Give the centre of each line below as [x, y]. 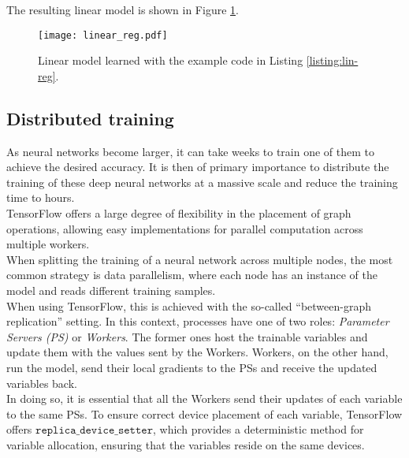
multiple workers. [48, 244]
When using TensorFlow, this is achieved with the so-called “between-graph [189, 305]
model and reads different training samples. [111, 290]
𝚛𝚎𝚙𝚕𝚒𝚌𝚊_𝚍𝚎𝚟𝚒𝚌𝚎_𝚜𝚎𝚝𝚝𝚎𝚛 [95, 431]
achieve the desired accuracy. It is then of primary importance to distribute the [198, 167]
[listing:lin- [332, 60]
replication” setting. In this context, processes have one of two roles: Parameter [198, 321]
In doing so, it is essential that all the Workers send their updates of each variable [204, 398]
